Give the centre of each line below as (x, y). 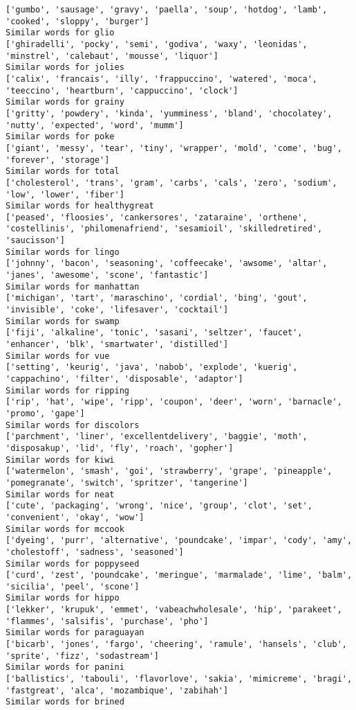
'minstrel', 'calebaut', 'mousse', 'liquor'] (112, 56)
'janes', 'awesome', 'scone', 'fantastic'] (107, 275)
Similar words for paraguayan (75, 633)
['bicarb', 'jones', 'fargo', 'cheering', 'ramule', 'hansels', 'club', (176, 645)
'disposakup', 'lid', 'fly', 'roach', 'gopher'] (120, 448)
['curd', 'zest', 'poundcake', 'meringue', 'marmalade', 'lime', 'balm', (179, 575)
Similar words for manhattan (73, 286)
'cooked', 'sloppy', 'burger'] (77, 21)
